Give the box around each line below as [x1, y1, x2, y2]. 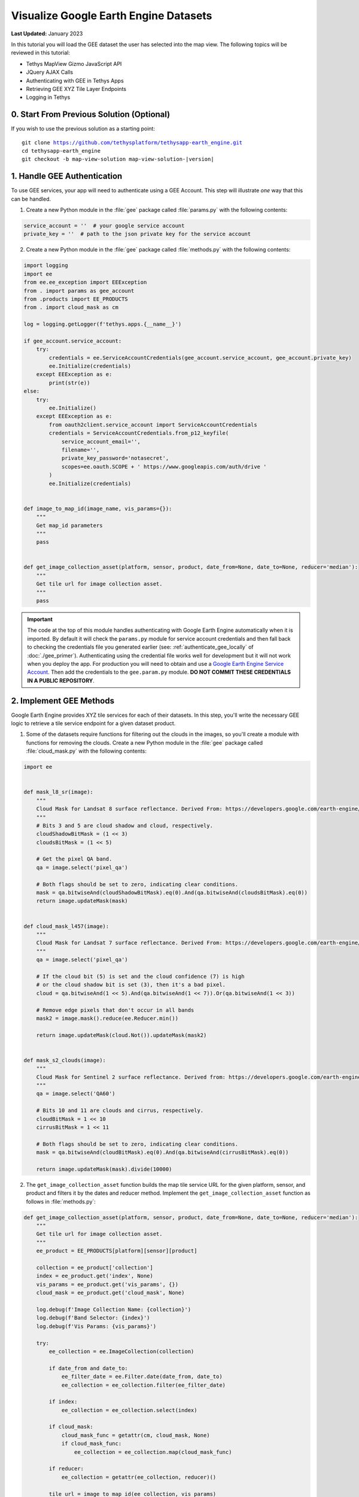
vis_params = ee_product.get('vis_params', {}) [36, 1281, 179, 1287]
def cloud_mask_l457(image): [23, 923, 109, 929]
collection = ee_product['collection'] [36, 1264, 154, 1271]
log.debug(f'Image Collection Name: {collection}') [36, 1306, 191, 1313]
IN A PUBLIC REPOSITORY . [27, 677, 95, 684]
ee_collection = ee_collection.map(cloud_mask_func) [74, 1448, 232, 1455]
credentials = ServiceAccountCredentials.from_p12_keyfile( [48, 430, 229, 437]
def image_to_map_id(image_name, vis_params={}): [23, 505, 172, 512]
